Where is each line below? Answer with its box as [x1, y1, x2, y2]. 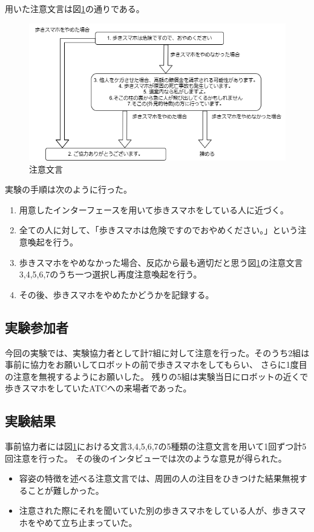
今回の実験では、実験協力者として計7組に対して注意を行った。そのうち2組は [5, 346, 310, 359]
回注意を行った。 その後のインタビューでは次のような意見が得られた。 [5, 451, 287, 464]
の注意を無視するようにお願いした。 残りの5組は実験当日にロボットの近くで [5, 370, 309, 382]
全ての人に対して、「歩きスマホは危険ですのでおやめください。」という [19, 224, 298, 236]
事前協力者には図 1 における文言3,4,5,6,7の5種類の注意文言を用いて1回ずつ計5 [5, 440, 307, 453]
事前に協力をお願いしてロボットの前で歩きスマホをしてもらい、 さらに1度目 [5, 358, 307, 371]
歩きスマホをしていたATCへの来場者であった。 [5, 382, 192, 394]
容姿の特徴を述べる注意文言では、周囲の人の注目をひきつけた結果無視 [19, 472, 299, 485]
